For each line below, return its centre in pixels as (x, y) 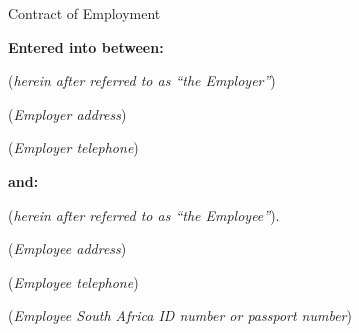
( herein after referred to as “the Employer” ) (142, 80)
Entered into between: (86, 46)
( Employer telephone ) (73, 147)
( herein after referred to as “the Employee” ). (144, 214)
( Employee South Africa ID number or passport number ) (180, 315)
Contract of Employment (84, 13)
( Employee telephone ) (73, 281)
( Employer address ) (67, 113)
